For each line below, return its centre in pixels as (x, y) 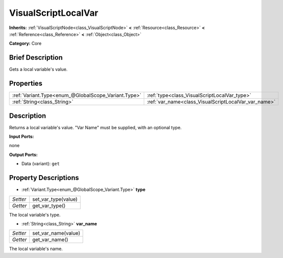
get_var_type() (49, 206)
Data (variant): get (41, 164)
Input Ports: (21, 137)
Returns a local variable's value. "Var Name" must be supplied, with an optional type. (96, 127)
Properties (26, 84)
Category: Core (25, 43)
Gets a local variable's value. (38, 70)
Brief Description (36, 57)
